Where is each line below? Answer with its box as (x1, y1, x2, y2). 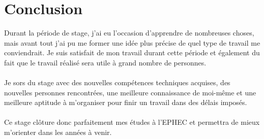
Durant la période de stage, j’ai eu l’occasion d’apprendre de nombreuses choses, (4, 27, 254, 38)
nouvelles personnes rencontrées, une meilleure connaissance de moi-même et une (4, 87, 256, 97)
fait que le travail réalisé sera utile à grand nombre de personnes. (4, 57, 207, 67)
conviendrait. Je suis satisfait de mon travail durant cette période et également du (4, 47, 260, 58)
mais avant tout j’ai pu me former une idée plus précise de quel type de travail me (4, 37, 260, 48)
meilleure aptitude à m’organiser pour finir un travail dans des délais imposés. (4, 97, 247, 108)
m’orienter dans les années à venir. (4, 127, 112, 137)
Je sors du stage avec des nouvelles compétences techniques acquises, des (4, 77, 230, 88)
